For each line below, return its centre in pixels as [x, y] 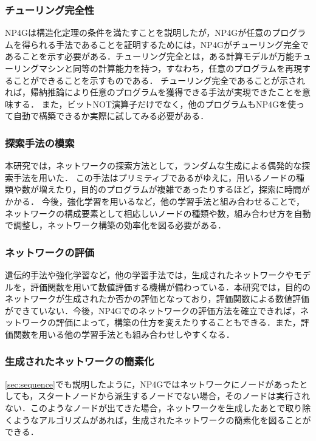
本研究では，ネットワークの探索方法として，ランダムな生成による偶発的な [153, 166]
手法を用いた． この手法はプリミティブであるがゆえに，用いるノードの [154, 177]
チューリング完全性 [50, 9]
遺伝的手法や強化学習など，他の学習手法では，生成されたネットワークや [149, 274]
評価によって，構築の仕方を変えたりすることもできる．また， [178, 322]
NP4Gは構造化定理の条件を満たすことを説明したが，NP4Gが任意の [139, 32]
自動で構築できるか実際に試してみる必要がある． [111, 116]
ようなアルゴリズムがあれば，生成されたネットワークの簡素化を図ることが [162, 419]
